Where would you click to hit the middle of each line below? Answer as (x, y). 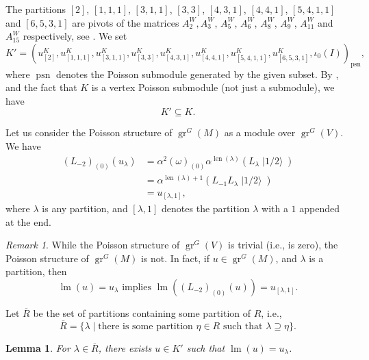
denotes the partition (206, 208)
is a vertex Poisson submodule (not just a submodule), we (213, 87)
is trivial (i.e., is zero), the (283, 245)
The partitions (36, 9)
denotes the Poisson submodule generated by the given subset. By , (197, 74)
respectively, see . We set (75, 36)
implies (137, 288)
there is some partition (145, 326)
